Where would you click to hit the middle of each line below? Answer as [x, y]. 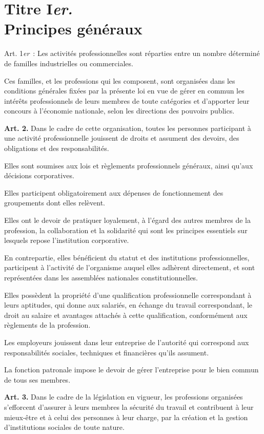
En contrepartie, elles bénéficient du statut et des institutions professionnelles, [127, 257]
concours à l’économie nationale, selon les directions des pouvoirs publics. [119, 111]
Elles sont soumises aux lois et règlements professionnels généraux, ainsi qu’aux [129, 165]
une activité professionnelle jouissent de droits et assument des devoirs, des [122, 138]
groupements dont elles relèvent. [55, 203]
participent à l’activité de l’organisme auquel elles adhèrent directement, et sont [130, 267]
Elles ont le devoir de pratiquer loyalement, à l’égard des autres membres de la [127, 220]
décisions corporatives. [39, 175]
